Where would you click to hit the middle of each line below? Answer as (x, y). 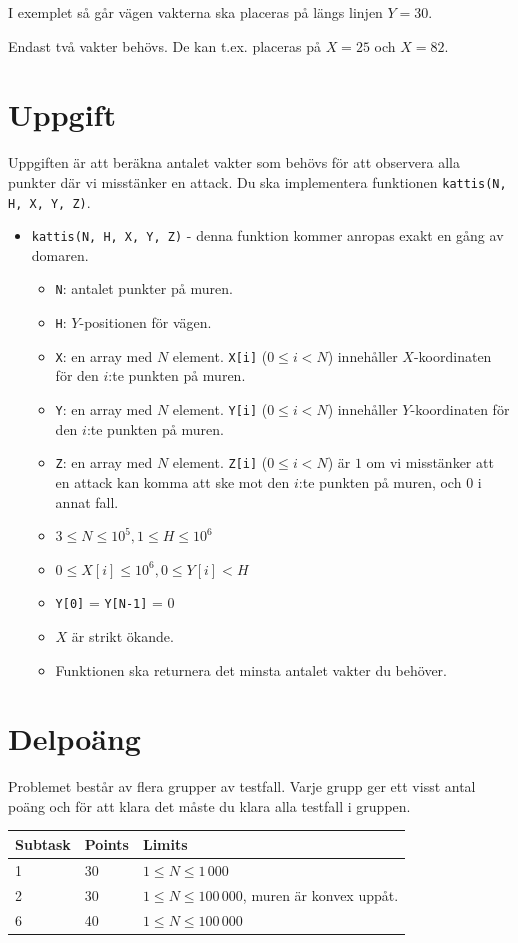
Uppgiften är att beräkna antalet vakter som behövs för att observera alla (234, 162)
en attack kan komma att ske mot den (172, 481)
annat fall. (87, 501)
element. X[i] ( (220, 355)
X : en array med (104, 355)
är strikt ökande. (122, 635)
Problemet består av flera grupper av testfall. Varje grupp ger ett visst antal (242, 786)
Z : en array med (104, 462)
